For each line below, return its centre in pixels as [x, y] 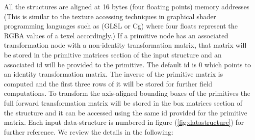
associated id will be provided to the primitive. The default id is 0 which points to [127, 64]
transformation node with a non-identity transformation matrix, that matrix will [125, 45]
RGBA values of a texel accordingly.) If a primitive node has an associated [116, 35]
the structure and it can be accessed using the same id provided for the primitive [126, 112]
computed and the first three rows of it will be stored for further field [108, 83]
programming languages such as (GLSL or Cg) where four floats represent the [121, 26]
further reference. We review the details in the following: [89, 131]
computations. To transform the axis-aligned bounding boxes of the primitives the [127, 93]
